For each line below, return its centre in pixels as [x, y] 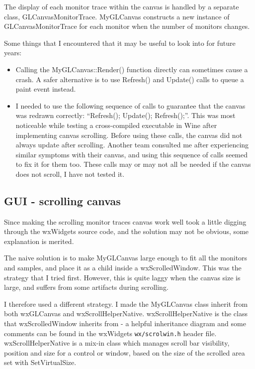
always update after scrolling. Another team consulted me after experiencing [132, 145]
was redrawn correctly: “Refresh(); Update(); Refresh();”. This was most [126, 115]
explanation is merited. [39, 241]
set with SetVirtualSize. [40, 362]
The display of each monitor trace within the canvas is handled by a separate [122, 6]
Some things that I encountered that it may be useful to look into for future [120, 43]
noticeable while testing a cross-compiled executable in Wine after [116, 125]
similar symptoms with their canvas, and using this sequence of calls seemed [132, 154]
